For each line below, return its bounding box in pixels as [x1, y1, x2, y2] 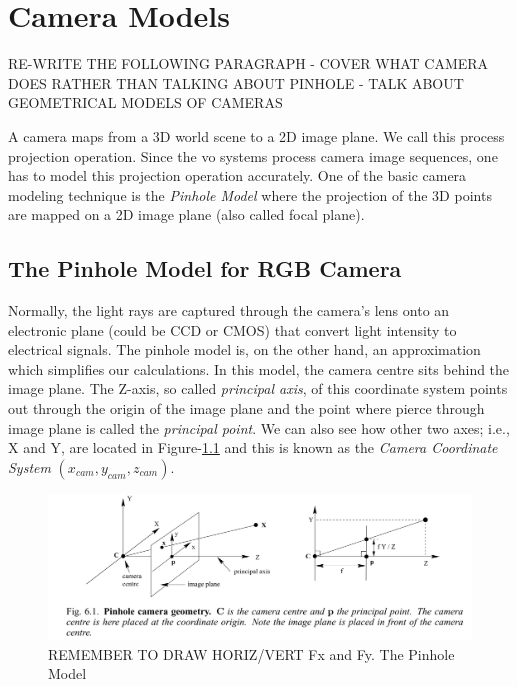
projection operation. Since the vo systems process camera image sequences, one [8, 145, 498, 166]
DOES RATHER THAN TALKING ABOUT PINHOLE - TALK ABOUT [8, 72, 464, 93]
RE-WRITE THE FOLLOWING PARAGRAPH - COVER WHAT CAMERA [8, 53, 489, 74]
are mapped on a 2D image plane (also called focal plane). [8, 204, 365, 225]
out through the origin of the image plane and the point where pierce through [8, 398, 485, 419]
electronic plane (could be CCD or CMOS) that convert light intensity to [8, 319, 457, 340]
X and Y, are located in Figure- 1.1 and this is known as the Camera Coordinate [8, 437, 498, 458]
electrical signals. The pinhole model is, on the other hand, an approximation [8, 339, 481, 360]
